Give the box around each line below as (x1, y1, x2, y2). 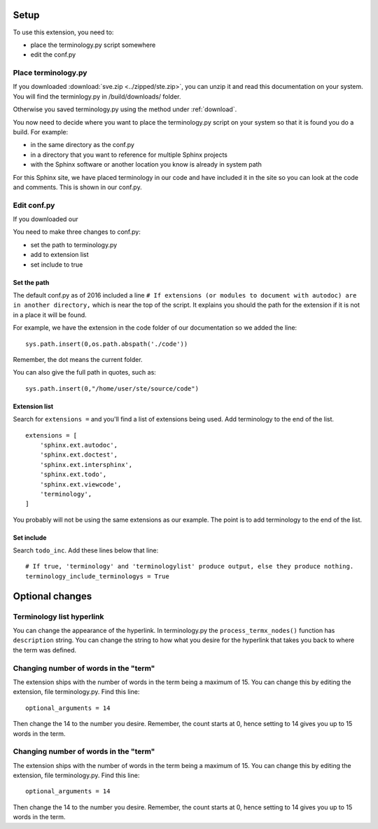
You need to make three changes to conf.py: (13, 228, 141, 236)
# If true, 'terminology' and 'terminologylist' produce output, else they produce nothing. (25, 562, 354, 571)
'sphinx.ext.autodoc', (39, 441, 118, 449)
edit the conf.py (30, 50, 76, 59)
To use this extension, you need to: (13, 28, 114, 36)
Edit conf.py (13, 200, 55, 210)
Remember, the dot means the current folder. (13, 356, 143, 363)
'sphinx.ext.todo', (39, 471, 107, 479)
